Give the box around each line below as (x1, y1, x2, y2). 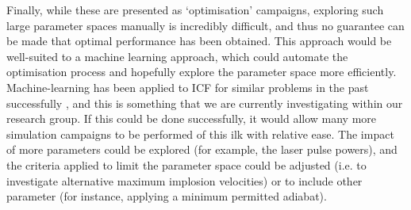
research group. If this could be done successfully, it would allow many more (6, 110, 377, 127)
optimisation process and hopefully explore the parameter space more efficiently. (6, 63, 397, 80)
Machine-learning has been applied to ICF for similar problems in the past (6, 78, 369, 95)
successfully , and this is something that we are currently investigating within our (6, 94, 403, 111)
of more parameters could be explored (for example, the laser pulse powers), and (6, 141, 398, 158)
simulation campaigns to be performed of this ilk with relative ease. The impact (6, 125, 394, 142)
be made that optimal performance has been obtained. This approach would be (6, 32, 392, 49)
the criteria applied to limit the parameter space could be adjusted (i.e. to (6, 156, 367, 173)
